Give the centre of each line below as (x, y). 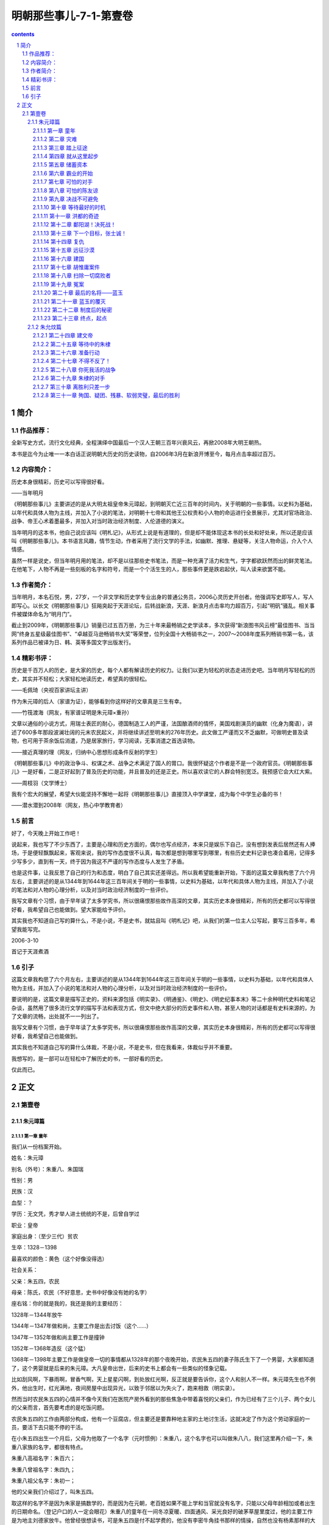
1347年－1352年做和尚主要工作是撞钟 (58, 1337)
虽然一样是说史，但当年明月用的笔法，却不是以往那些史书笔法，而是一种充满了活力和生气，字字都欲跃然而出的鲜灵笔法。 (163, 561)
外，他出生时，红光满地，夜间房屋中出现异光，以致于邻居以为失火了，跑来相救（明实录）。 (125, 1388)
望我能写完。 (27, 929)
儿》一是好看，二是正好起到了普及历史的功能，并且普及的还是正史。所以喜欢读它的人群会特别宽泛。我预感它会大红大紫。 (163, 772)
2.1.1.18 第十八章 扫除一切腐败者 (72, 276)
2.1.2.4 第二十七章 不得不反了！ (72, 361)
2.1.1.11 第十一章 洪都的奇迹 (66, 216)
